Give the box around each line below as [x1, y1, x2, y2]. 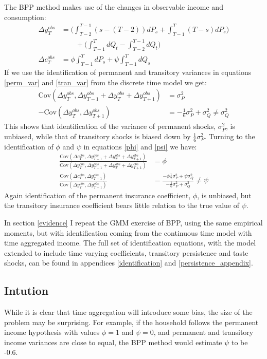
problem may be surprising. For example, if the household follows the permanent [4, 316, 259, 327]
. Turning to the [204, 131, 255, 142]
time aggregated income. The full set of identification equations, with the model [4, 237, 256, 248]
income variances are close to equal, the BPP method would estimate [4, 336, 222, 347]
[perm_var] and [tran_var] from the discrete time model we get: [4, 77, 207, 87]
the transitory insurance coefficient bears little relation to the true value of [4, 200, 240, 211]
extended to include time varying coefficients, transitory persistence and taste [4, 247, 248, 258]
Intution [4, 282, 49, 298]
